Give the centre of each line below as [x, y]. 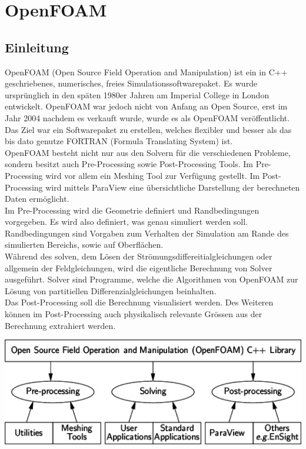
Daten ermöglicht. [37, 199]
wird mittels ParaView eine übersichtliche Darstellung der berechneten [173, 187]
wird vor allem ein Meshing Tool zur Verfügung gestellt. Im [153, 175]
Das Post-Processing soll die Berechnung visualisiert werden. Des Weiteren [139, 302]
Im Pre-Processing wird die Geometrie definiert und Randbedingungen [132, 210]
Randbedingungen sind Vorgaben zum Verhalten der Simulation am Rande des [147, 233]
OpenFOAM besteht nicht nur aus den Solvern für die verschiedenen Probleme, [148, 152]
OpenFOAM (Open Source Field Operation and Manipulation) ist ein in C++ [146, 71]
